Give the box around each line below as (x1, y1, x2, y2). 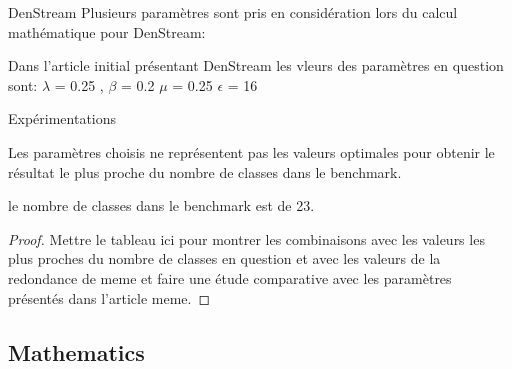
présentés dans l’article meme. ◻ (8, 287, 211, 308)
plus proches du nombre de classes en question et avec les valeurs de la (8, 248, 441, 269)
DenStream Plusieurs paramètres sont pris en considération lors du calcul (8, 2, 458, 22)
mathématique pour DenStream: (8, 21, 206, 42)
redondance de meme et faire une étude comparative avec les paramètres (8, 267, 452, 288)
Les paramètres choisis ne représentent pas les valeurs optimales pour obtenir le (8, 141, 495, 162)
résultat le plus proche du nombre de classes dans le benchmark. (8, 161, 402, 182)
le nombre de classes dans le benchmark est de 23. (8, 195, 315, 216)
